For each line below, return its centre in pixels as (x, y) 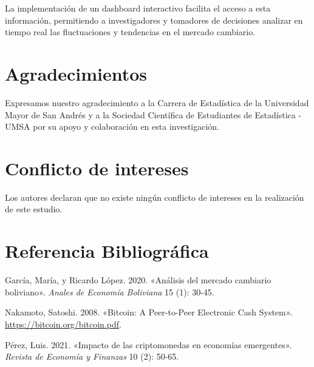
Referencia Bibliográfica (107, 251)
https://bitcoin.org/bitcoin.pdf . (63, 324)
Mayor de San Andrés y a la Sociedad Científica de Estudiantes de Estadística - (153, 114)
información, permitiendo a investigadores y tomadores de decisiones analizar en (154, 20)
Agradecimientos (76, 73)
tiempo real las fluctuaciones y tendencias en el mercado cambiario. (130, 32)
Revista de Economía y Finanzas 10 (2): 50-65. (92, 356)
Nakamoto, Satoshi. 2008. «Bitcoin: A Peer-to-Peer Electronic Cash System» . (149, 312)
